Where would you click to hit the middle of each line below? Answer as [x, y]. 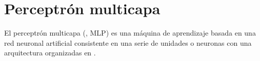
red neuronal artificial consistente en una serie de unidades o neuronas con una [128, 42]
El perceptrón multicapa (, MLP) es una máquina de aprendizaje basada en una [130, 33]
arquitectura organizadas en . [50, 53]
